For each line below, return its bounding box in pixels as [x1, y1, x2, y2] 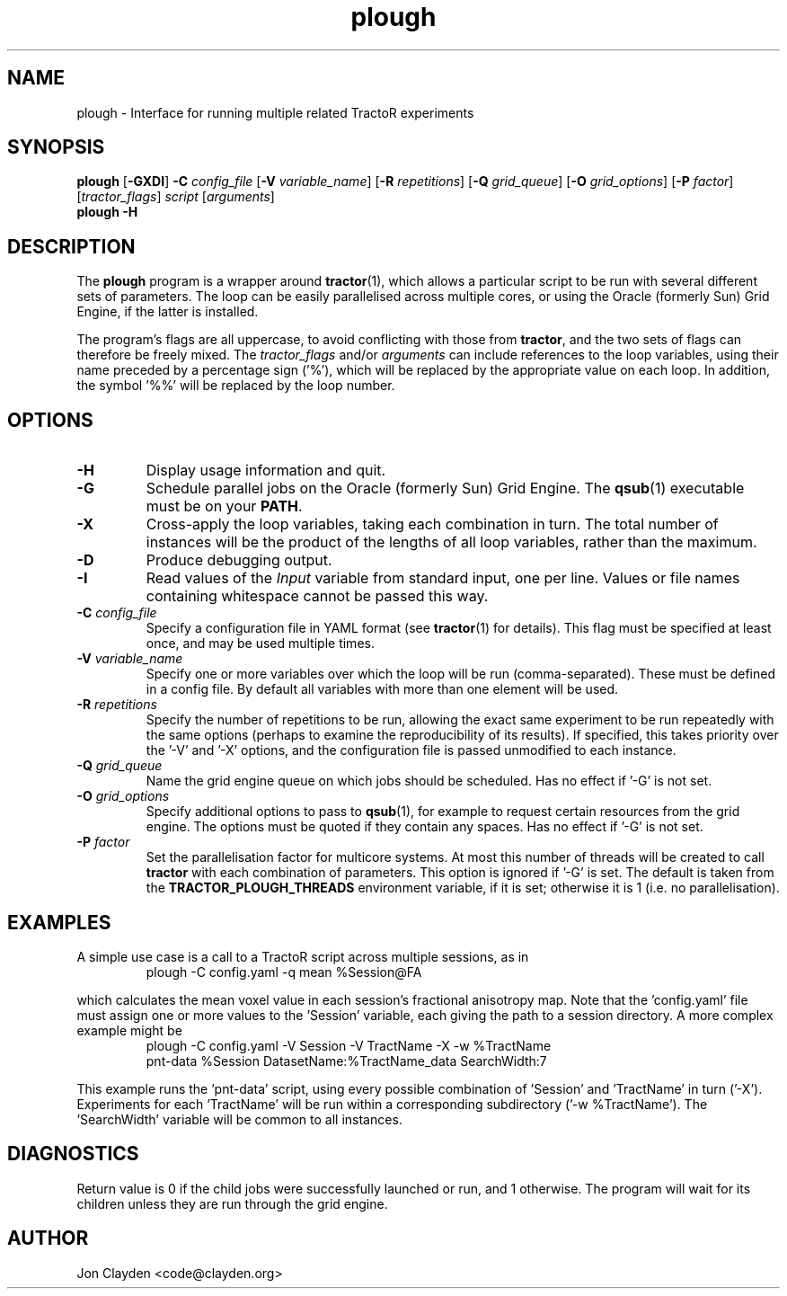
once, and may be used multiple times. [146, 635, 375, 652]
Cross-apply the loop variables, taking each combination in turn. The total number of [146, 515, 719, 534]
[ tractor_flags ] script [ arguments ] [76, 189, 275, 205]
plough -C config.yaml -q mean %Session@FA [146, 963, 422, 980]
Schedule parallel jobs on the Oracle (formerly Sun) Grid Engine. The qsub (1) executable [146, 479, 745, 498]
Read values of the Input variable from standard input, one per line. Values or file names [146, 569, 740, 588]
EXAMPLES [7, 910, 111, 934]
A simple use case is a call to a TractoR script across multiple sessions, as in [76, 948, 529, 964]
